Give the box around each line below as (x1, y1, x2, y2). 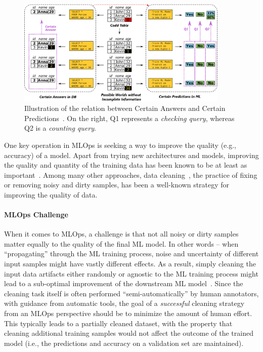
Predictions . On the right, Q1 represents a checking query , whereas (24, 112, 235, 123)
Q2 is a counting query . (24, 123, 96, 133)
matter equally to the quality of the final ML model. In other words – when (4, 238, 239, 249)
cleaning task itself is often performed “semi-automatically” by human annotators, (4, 288, 259, 298)
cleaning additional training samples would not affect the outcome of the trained (4, 328, 253, 338)
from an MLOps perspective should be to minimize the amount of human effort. (4, 308, 252, 319)
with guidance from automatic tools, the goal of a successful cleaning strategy (4, 298, 245, 308)
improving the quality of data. (4, 189, 98, 200)
